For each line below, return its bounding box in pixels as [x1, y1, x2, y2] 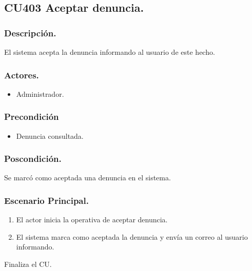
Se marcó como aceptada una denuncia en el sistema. [4, 172, 171, 183]
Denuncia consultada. [16, 130, 84, 141]
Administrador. [16, 88, 64, 99]
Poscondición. [4, 152, 62, 165]
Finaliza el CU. [4, 259, 52, 269]
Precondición [4, 110, 59, 123]
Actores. [4, 68, 39, 81]
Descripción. [4, 26, 56, 39]
